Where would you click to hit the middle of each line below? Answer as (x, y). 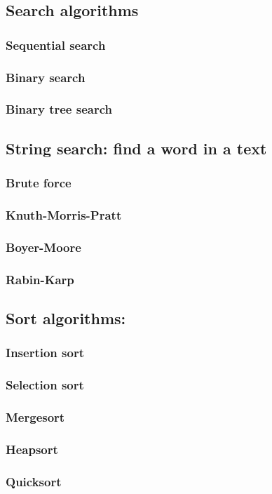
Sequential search (56, 45)
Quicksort (34, 481)
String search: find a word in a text (136, 148)
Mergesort (35, 416)
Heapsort (32, 449)
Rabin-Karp (40, 279)
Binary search (46, 77)
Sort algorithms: (66, 318)
